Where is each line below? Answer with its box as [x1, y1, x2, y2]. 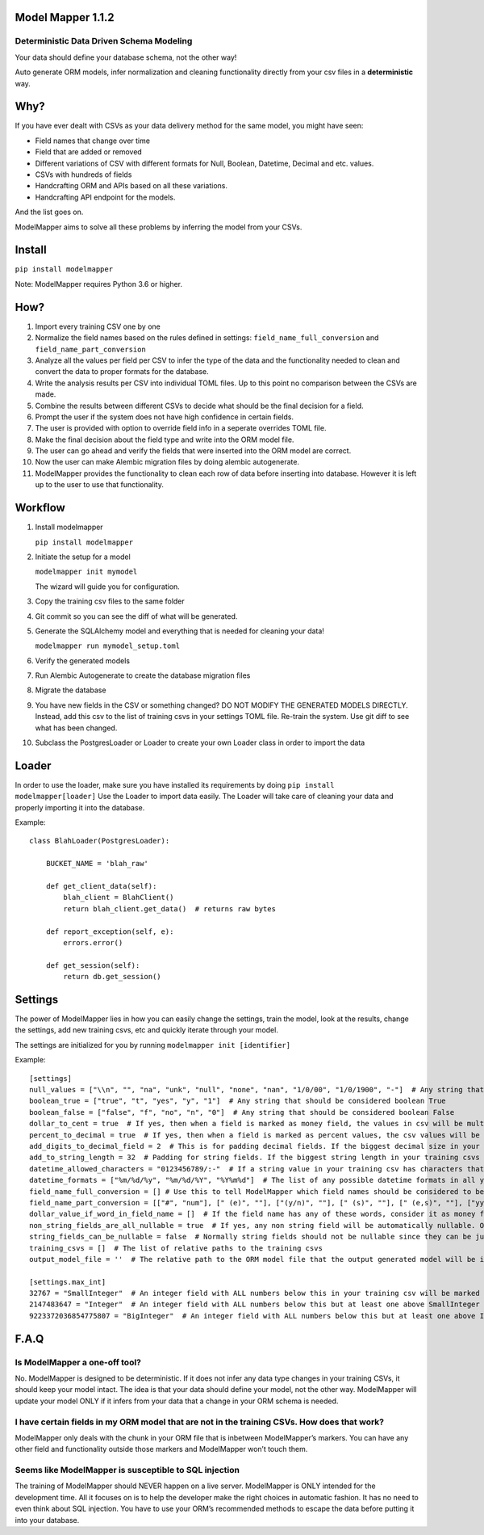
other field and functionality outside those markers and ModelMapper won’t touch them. [15, 1445, 308, 1454]
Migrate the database [35, 685, 106, 695]
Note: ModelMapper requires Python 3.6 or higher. [15, 279, 183, 288]
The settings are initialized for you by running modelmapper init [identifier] [15, 1040, 290, 1049]
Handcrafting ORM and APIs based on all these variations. [35, 181, 228, 191]
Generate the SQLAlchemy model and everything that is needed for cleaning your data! [35, 626, 324, 636]
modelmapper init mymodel [35, 567, 138, 577]
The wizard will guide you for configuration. [35, 582, 181, 591]
